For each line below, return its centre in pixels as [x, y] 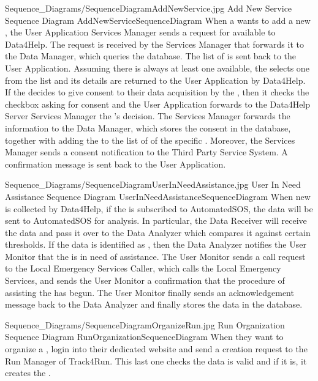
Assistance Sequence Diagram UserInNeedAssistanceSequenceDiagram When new [158, 196]
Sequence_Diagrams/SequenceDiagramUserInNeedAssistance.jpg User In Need [153, 184]
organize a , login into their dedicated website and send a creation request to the [156, 349]
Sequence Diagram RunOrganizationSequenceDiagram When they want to [144, 337]
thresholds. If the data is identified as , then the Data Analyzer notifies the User [156, 244]
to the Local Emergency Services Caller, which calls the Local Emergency [143, 268]
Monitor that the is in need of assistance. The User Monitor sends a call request [155, 256]
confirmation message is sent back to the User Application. [115, 164]
